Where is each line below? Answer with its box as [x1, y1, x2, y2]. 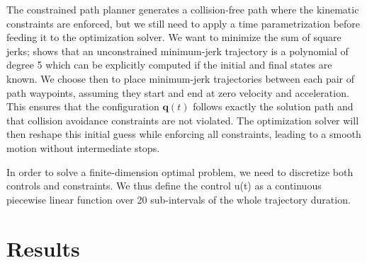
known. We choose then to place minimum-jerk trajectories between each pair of [6, 71, 355, 86]
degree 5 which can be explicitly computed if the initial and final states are [6, 57, 332, 72]
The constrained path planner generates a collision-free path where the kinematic [6, 2, 359, 16]
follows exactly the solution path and [193, 99, 354, 114]
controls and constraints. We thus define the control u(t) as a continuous [6, 178, 322, 193]
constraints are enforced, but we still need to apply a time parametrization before [6, 16, 361, 30]
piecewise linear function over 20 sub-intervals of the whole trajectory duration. [6, 192, 351, 206]
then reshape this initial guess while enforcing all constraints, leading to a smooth [6, 127, 361, 141]
